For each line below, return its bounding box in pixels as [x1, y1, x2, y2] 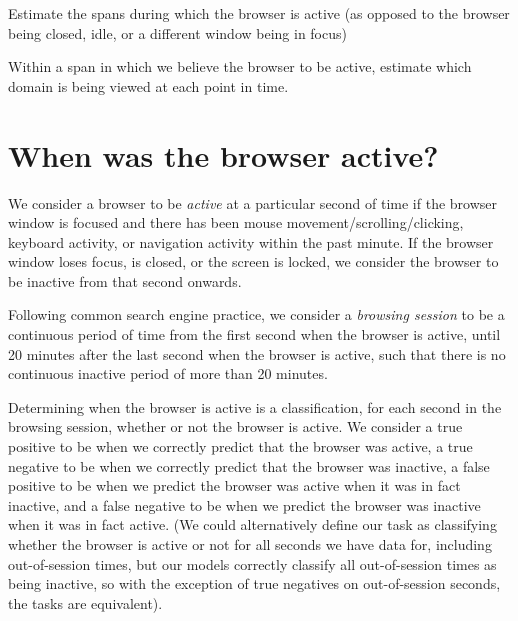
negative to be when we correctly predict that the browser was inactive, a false [8, 455, 490, 476]
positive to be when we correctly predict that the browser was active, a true [8, 436, 473, 457]
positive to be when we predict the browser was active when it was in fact [8, 475, 461, 496]
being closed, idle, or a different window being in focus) [8, 22, 347, 43]
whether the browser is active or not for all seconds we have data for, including [8, 534, 492, 554]
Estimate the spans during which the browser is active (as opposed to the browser [8, 3, 510, 23]
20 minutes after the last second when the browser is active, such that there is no [8, 343, 506, 364]
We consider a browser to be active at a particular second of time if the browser [8, 192, 498, 213]
